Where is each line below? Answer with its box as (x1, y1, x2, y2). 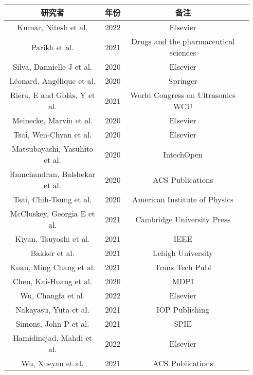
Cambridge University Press (135, 213, 231, 225)
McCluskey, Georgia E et (10, 208, 95, 219)
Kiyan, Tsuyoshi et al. (15, 233, 90, 244)
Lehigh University (152, 247, 214, 258)
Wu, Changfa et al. (20, 290, 85, 301)
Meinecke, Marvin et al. (12, 115, 93, 126)
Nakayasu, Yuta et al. (16, 304, 90, 315)
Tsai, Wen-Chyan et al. (13, 129, 92, 140)
